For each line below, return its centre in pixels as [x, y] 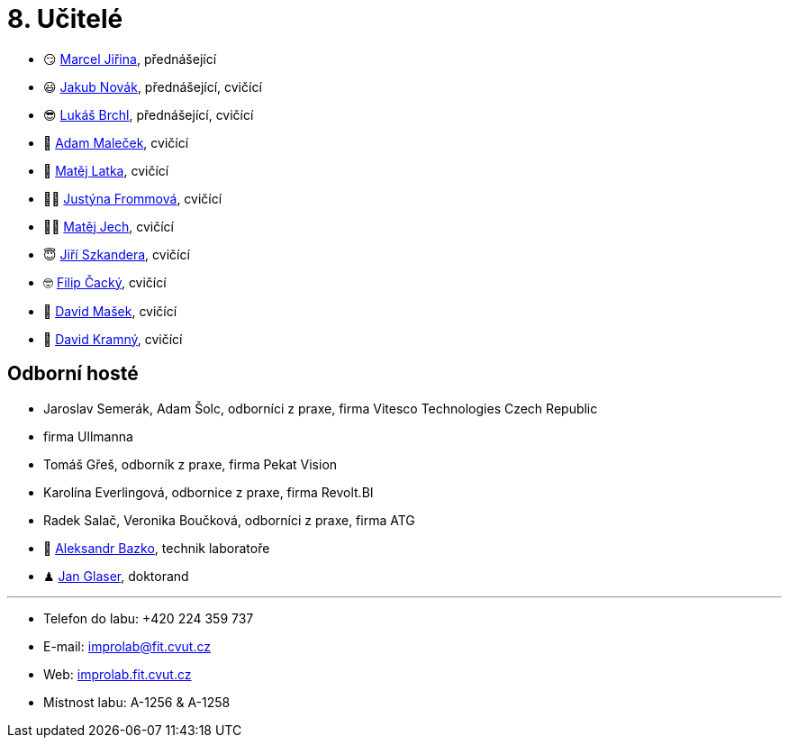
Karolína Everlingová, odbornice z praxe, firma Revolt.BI [209, 492]
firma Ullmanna [88, 436]
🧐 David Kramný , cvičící [113, 339]
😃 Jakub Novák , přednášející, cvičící [153, 86]
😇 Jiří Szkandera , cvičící [117, 254]
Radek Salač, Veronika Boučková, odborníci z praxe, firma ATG [229, 520]
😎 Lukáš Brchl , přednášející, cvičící [149, 114]
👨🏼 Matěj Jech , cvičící [109, 226]
